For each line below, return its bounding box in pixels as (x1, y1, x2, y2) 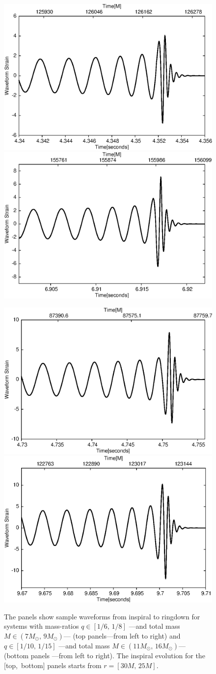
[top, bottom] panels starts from (4, 660, 102, 670)
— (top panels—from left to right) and (63, 630, 181, 641)
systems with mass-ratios (4, 621, 79, 631)
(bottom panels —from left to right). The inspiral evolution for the (4, 650, 205, 660)
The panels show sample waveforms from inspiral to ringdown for (4, 611, 200, 621)
